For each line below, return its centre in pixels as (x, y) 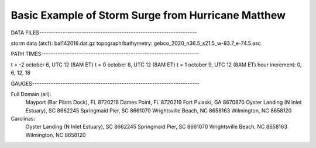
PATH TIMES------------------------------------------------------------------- (105, 54)
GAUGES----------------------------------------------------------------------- (105, 83)
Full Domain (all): (31, 94)
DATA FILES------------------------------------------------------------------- (104, 33)
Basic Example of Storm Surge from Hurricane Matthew (148, 15)
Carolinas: (23, 119)
